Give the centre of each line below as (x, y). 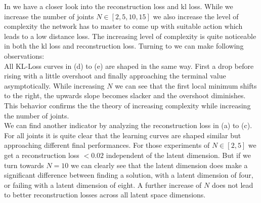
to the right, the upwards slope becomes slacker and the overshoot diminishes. (125, 95)
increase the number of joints (49, 16)
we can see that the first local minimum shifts (186, 85)
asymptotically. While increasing (54, 85)
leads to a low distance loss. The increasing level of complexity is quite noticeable (130, 36)
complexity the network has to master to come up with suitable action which (123, 26)
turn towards (24, 165)
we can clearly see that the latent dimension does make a (159, 165)
